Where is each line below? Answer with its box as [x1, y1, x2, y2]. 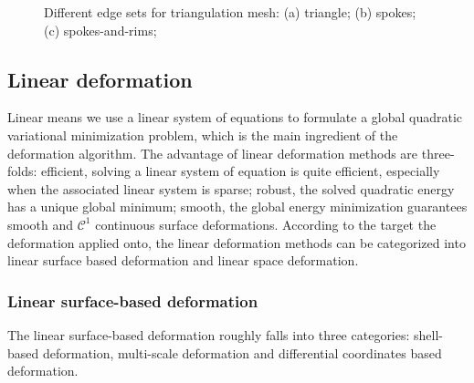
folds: [7, 161, 37, 181]
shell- [414, 325, 444, 344]
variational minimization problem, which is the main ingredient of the [7, 125, 398, 144]
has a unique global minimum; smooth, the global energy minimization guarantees [7, 197, 468, 216]
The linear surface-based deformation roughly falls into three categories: [7, 325, 410, 344]
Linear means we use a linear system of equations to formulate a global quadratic [7, 108, 463, 127]
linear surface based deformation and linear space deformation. [7, 251, 359, 270]
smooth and [7, 214, 74, 233]
